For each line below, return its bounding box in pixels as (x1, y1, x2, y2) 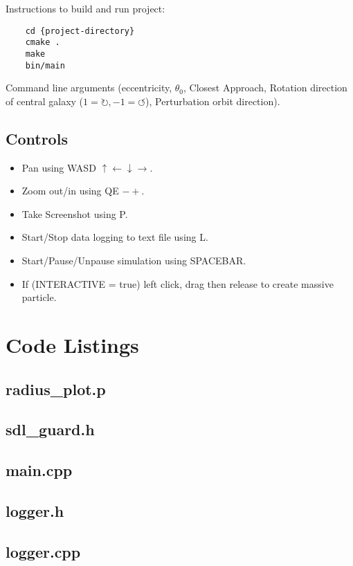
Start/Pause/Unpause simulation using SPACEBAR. (21, 253, 246, 267)
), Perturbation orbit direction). (145, 93, 280, 108)
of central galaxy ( (6, 93, 84, 108)
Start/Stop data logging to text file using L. (21, 230, 208, 244)
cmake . (25, 37, 60, 48)
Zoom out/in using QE (21, 183, 119, 198)
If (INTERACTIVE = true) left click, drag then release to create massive (21, 276, 334, 291)
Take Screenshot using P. (21, 206, 128, 221)
